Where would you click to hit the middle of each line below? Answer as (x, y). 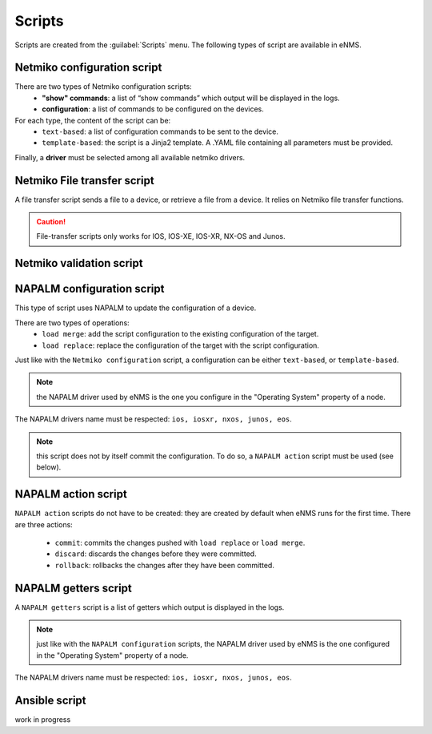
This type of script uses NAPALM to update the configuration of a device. (136, 308)
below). (49, 467)
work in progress (43, 720)
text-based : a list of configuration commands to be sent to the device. (160, 131)
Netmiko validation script (79, 263)
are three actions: (44, 524)
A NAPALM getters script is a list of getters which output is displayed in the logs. (150, 607)
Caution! (51, 222)
